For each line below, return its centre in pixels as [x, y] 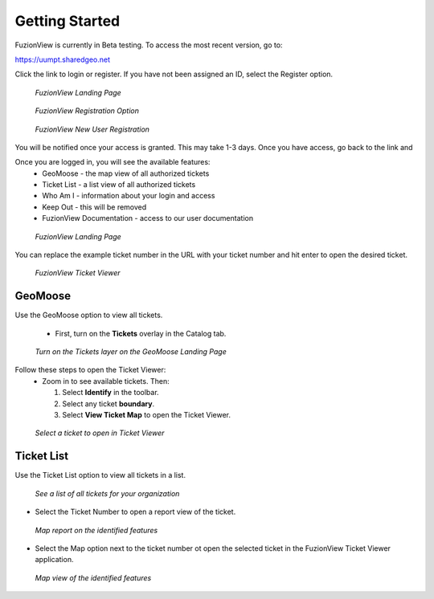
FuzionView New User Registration [92, 129]
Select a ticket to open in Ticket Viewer [100, 433]
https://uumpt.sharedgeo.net [63, 59]
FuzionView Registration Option [87, 111]
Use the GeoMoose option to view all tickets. [89, 315]
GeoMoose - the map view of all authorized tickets [126, 173]
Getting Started [68, 21]
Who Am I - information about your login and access [129, 196]
